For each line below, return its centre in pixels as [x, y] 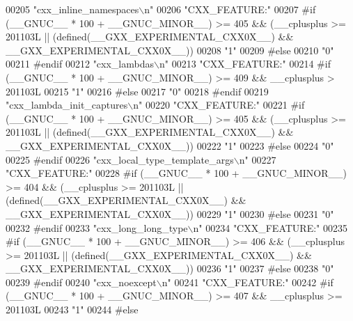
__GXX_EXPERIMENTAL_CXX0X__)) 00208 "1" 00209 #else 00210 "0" [170, 50]
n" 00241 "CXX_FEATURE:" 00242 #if [248, 282]
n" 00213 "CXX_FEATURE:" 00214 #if [245, 64]
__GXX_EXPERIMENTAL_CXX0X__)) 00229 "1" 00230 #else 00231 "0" [170, 213]
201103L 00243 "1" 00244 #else [72, 310]
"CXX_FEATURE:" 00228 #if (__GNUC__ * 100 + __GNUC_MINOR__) [176, 173]
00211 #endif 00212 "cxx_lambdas [80, 64]
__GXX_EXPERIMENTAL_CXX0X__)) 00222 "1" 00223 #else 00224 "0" [170, 145]
